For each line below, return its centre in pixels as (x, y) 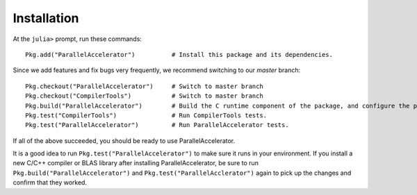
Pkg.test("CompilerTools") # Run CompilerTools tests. (146, 115)
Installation (46, 18)
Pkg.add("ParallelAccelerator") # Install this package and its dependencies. (179, 54)
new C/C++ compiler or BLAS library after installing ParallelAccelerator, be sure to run (136, 163)
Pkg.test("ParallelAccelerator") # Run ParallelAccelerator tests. (157, 125)
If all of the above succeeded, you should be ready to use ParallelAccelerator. (124, 141)
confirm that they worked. (50, 183)
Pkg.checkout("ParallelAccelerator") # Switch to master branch (144, 86)
